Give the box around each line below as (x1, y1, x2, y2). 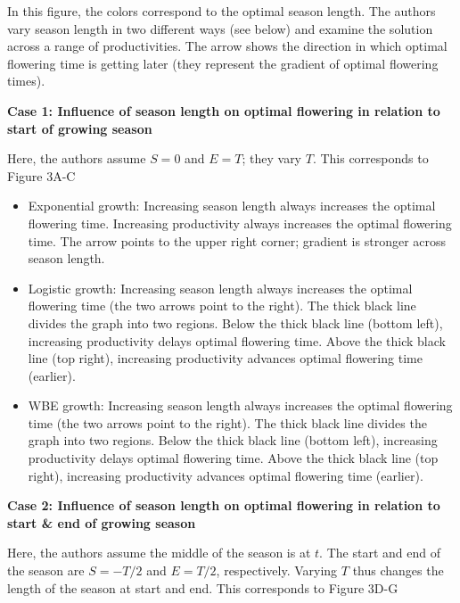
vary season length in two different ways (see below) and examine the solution (7, 19, 433, 37)
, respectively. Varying (216, 561, 338, 580)
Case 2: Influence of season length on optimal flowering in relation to (7, 496, 440, 515)
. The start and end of (319, 543, 440, 562)
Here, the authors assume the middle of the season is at (7, 543, 311, 562)
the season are (7, 561, 85, 580)
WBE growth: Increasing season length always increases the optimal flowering (28, 396, 453, 415)
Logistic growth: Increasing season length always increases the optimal (28, 278, 413, 297)
